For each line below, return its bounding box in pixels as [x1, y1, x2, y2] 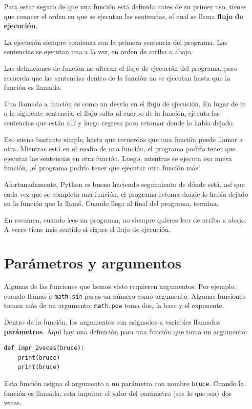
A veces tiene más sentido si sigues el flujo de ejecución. [4, 224, 171, 234]
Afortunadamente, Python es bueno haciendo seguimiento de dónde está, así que [4, 179, 245, 189]
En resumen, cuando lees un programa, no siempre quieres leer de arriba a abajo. [4, 214, 247, 225]
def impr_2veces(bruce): [4, 345, 84, 352]
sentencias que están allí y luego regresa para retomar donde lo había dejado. [4, 117, 234, 127]
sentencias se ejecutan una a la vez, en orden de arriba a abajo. [4, 46, 193, 57]
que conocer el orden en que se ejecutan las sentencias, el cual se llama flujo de [4, 11, 243, 21]
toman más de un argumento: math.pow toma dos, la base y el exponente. [4, 300, 224, 310]
